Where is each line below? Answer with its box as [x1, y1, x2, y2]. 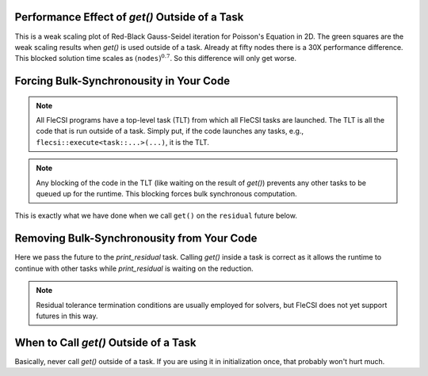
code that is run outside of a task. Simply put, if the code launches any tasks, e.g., [36, 127, 304, 136]
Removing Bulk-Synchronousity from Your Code [14, 232, 258, 245]
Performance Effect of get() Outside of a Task [14, 10, 244, 24]
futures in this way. [36, 311, 98, 321]
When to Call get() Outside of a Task [14, 336, 197, 349]
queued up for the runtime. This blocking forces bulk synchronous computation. [36, 189, 297, 199]
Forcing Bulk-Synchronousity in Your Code [14, 74, 230, 88]
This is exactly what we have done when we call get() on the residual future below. [14, 211, 297, 221]
